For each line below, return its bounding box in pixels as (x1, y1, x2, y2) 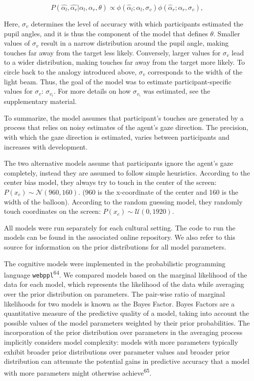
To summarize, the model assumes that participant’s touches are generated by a (4, 112, 244, 123)
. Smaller (213, 28, 240, 38)
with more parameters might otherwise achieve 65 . (4, 366, 152, 378)
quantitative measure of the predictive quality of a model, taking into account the (4, 308, 249, 318)
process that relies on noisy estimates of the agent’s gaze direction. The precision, (4, 122, 249, 132)
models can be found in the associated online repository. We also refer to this (4, 232, 235, 242)
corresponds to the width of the (148, 66, 243, 76)
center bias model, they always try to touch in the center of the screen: (4, 177, 217, 187)
